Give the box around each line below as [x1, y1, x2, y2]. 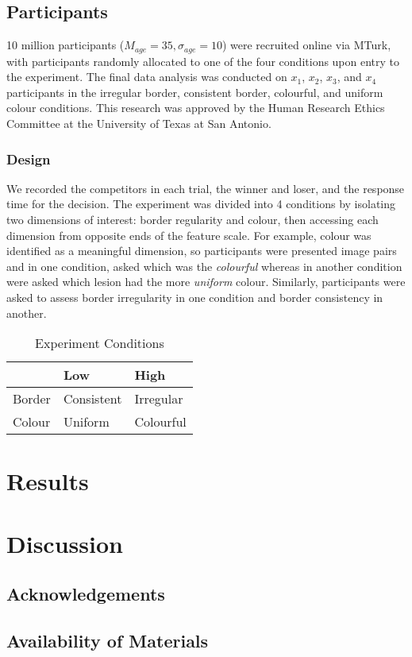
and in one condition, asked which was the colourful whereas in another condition [6, 257, 402, 274]
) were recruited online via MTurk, [221, 37, 391, 53]
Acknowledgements [6, 582, 165, 606]
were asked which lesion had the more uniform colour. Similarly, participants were [6, 273, 406, 290]
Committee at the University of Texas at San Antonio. [6, 115, 271, 132]
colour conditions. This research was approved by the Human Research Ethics [6, 99, 385, 116]
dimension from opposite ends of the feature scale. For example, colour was [6, 226, 372, 243]
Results [6, 465, 89, 497]
